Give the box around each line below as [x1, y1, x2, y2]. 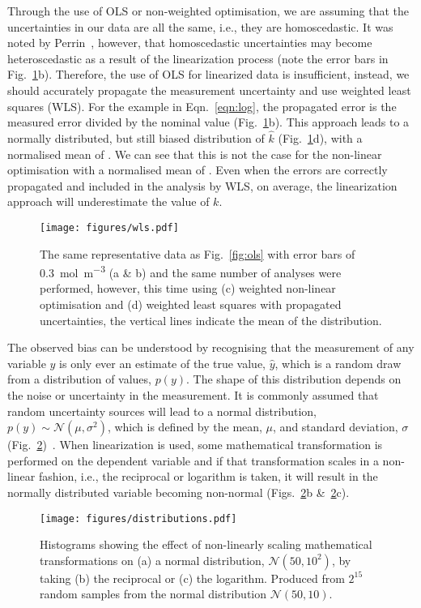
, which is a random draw [274, 354, 402, 371]
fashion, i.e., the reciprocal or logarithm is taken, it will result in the [38, 468, 378, 485]
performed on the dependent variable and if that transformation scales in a [7, 452, 379, 469]
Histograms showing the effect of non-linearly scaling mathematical [40, 536, 372, 553]
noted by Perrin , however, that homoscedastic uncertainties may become [7, 34, 372, 51]
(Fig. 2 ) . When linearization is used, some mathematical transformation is [7, 436, 383, 453]
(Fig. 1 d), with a [278, 129, 363, 146]
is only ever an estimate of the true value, [59, 354, 266, 371]
